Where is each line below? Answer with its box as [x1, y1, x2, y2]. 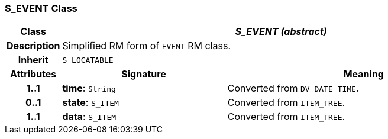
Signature [121, 68, 166, 80]
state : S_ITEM [62, 96, 119, 109]
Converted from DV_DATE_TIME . [227, 82, 359, 95]
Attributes [10, 68, 57, 80]
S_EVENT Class [5, 2, 77, 14]
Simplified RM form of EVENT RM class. [62, 40, 231, 52]
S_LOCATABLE [62, 55, 114, 64]
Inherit [18, 54, 48, 66]
